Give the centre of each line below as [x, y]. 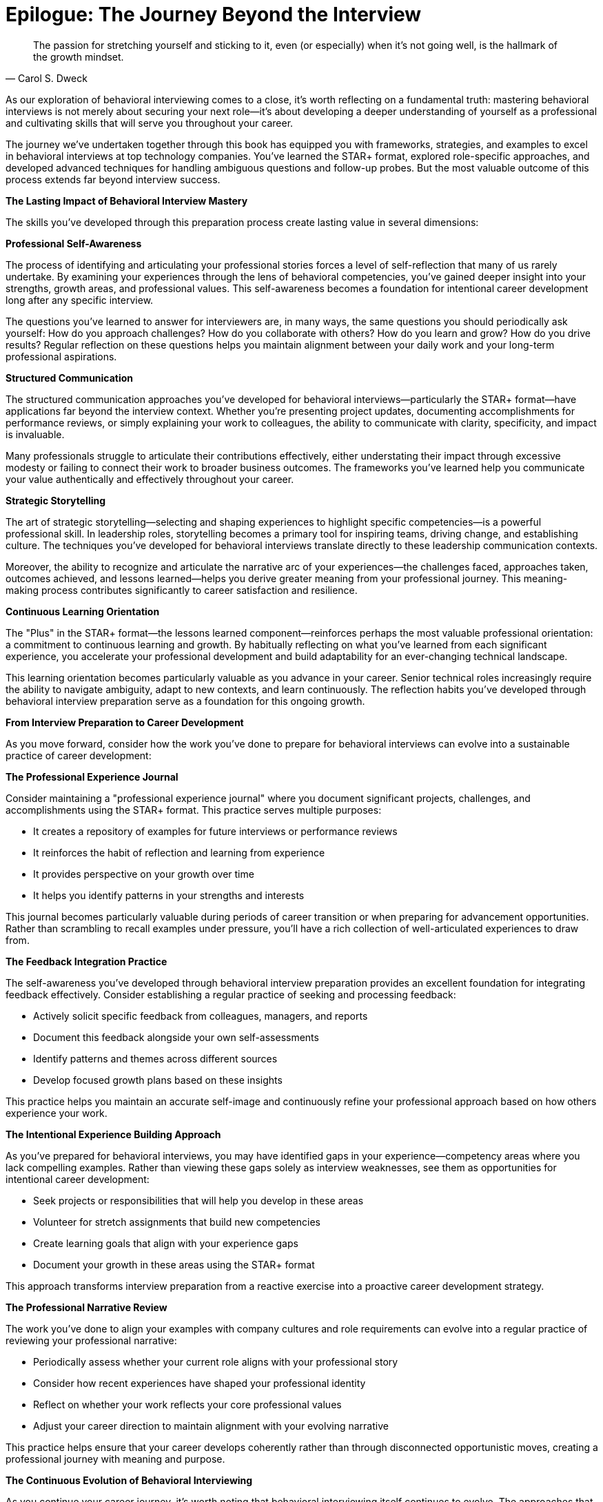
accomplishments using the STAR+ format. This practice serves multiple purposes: [194, 810]
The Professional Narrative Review [86, 1307]
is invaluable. [35, 434]
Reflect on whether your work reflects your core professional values [187, 1404]
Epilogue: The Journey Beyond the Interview [214, 14]
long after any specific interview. [80, 300]
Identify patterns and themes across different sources [155, 1058]
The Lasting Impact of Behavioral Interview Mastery [127, 200]
